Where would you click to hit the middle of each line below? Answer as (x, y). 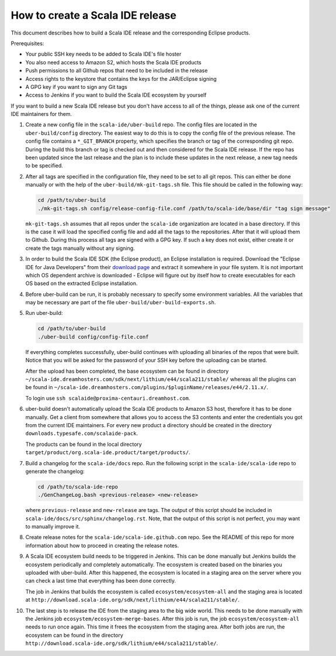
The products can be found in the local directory (84, 444)
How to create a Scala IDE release (93, 15)
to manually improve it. (53, 527)
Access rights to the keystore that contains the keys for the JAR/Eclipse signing (121, 78)
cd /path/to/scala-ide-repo (78, 487)
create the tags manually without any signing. (80, 248)
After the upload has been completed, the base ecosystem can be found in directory (127, 371)
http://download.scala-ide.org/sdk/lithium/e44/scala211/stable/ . (122, 643)
